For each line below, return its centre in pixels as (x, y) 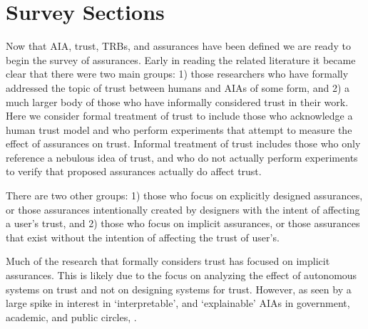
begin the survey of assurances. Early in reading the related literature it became (181, 59)
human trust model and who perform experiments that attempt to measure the (179, 129)
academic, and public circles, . (71, 317)
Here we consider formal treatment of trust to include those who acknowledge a (179, 116)
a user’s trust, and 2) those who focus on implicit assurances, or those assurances (183, 223)
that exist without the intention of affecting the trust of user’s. (143, 237)
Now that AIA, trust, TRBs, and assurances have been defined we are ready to (178, 46)
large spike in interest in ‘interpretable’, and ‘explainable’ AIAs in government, (178, 303)
